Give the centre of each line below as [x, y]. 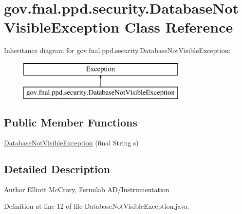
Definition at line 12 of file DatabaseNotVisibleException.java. [97, 205]
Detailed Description [57, 169]
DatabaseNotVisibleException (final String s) [71, 143]
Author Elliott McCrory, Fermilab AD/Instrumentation [87, 189]
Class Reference [179, 27]
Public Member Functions [71, 122]
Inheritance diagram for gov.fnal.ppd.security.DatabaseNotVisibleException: [117, 50]
